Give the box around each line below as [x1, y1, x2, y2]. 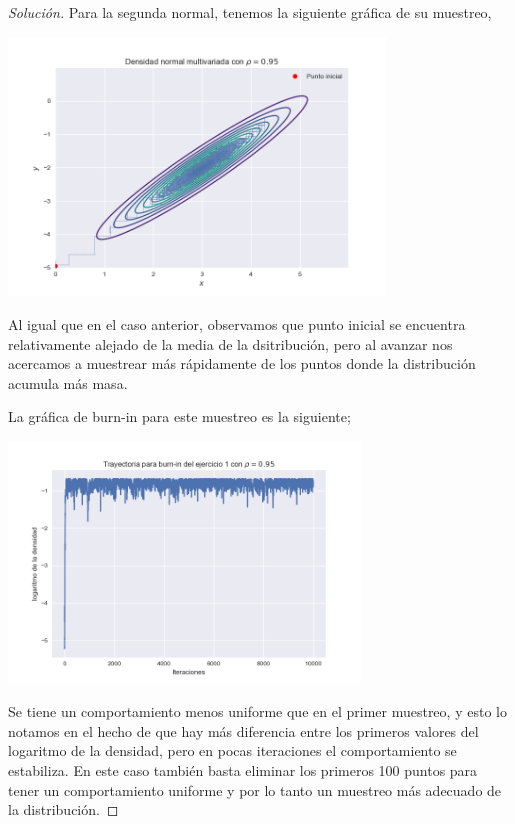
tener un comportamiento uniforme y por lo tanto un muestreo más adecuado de [8, 779, 502, 800]
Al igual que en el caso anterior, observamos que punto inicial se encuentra [8, 314, 466, 335]
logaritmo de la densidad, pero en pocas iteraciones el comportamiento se [8, 740, 457, 761]
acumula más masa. [8, 372, 128, 393]
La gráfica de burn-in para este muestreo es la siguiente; [8, 406, 351, 427]
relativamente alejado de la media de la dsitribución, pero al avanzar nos [8, 333, 453, 354]
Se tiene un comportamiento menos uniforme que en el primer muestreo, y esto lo [8, 701, 507, 722]
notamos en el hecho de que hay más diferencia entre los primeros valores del [8, 720, 479, 741]
